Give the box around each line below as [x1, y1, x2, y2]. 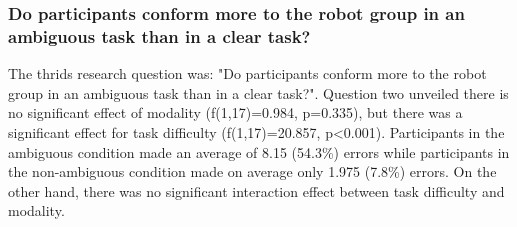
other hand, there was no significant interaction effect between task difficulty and [8, 180, 505, 201]
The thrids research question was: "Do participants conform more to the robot [8, 63, 487, 84]
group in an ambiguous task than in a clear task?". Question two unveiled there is [8, 82, 509, 103]
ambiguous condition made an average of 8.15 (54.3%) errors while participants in [8, 141, 510, 162]
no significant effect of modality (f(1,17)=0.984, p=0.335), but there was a [8, 102, 463, 123]
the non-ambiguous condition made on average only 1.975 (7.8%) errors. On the [8, 161, 497, 182]
